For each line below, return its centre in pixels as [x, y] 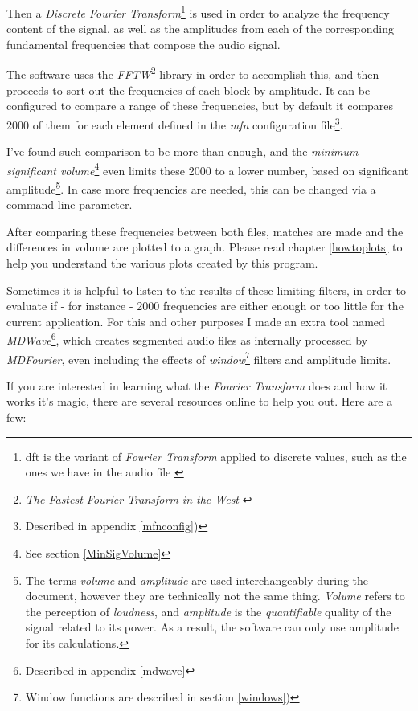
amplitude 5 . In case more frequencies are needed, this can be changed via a [191, 187]
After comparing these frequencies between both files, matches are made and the [205, 231]
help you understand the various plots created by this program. [162, 263]
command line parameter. [70, 204]
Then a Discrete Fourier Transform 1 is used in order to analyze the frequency [198, 12]
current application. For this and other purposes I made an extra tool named [196, 321]
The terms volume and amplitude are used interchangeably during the [197, 580]
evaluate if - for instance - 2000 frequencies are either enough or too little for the [205, 306]
